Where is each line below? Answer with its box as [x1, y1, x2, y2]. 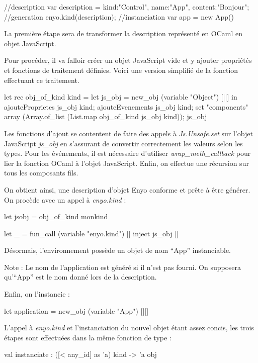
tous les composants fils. [4, 167, 78, 178]
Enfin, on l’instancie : [4, 289, 70, 299]
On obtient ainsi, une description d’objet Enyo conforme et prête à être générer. [4, 184, 250, 195]
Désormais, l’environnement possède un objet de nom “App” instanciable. [4, 245, 231, 255]
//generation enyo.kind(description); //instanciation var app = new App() [4, 11, 234, 22]
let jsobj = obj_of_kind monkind [4, 211, 108, 222]
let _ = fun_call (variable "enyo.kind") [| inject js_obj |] [4, 228, 179, 238]
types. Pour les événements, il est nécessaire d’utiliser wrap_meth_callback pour [4, 148, 251, 158]
